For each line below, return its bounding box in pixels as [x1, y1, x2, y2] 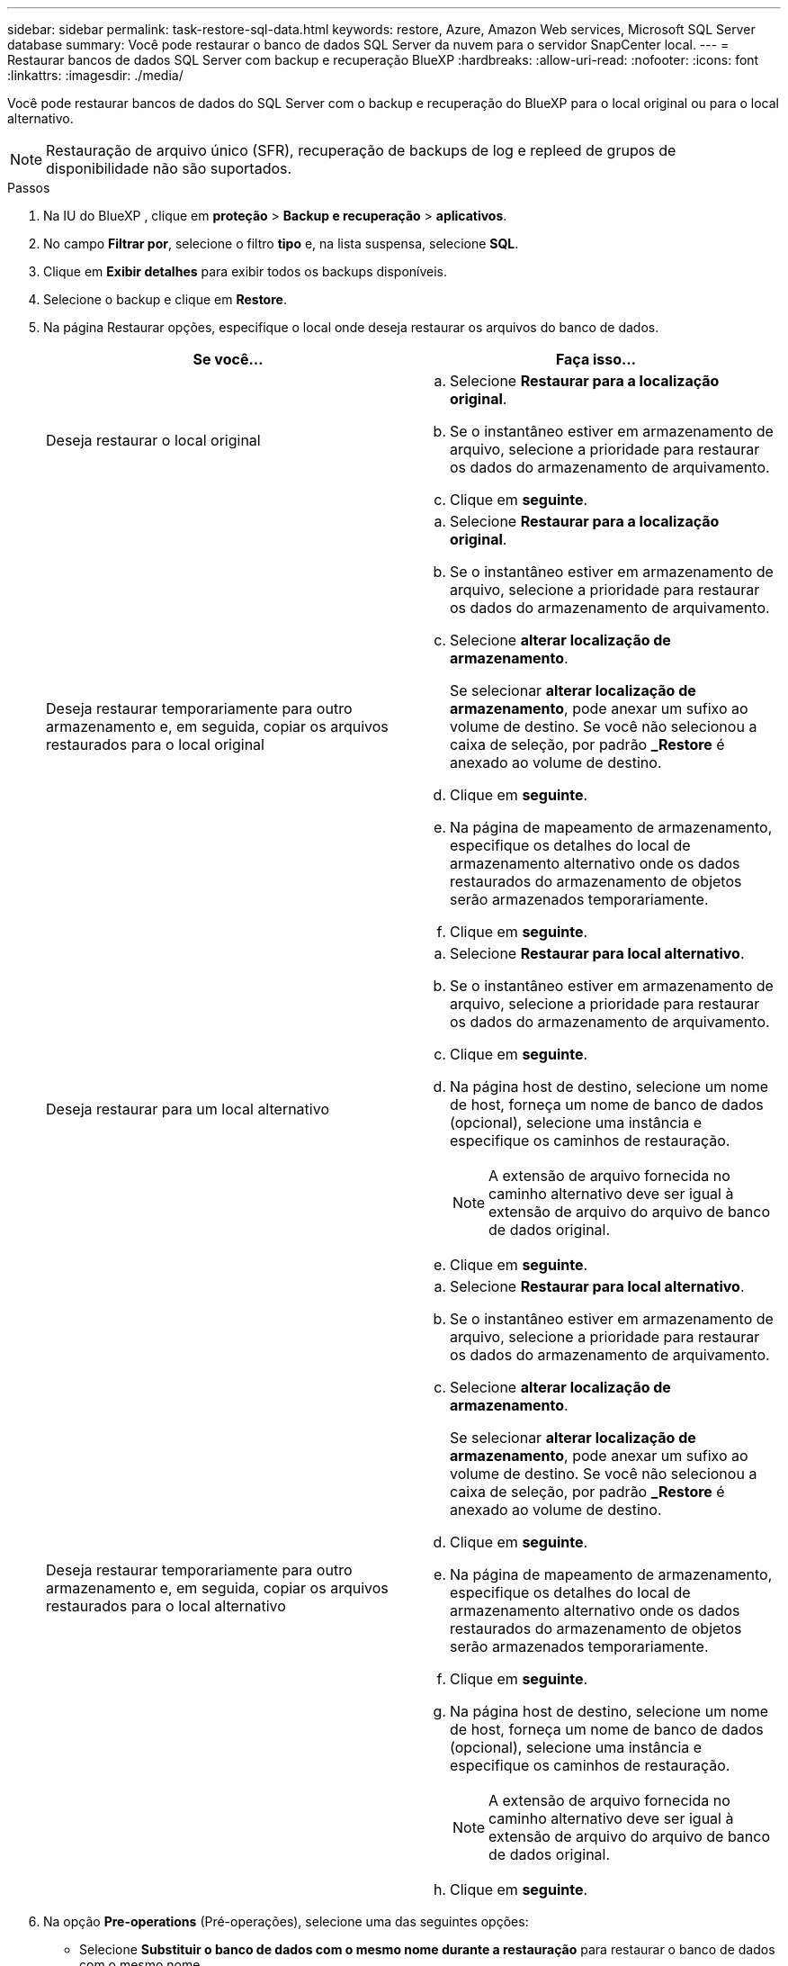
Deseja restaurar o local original [46, 431, 261, 449]
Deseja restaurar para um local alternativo [46, 1100, 329, 1118]
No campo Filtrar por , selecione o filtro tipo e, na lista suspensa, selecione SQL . [43, 236, 519, 251]
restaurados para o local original [46, 735, 264, 753]
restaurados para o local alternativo [46, 1597, 286, 1615]
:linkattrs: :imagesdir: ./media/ [7, 68, 184, 83]
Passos [7, 180, 50, 195]
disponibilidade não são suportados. [46, 159, 292, 177]
